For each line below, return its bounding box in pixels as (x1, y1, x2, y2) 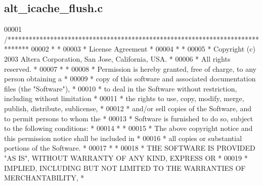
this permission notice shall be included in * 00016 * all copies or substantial (4, 132, 242, 143)
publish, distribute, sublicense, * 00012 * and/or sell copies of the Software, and (4, 103, 252, 113)
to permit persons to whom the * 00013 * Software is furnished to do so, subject (4, 113, 253, 123)
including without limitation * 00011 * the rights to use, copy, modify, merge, (4, 93, 244, 104)
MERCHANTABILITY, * (4, 172, 84, 183)
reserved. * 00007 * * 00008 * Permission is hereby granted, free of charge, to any (4, 63, 256, 74)
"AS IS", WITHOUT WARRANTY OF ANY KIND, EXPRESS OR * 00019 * (4, 152, 248, 163)
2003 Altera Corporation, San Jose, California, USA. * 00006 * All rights (4, 53, 231, 64)
